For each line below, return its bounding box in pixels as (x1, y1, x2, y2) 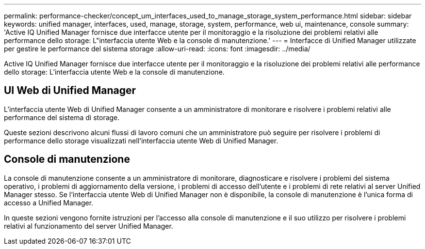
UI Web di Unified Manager (4, 84, 136, 97)
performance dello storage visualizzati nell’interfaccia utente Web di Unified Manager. (4, 136, 278, 145)
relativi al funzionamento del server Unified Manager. (4, 221, 173, 230)
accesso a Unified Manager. (4, 198, 94, 207)
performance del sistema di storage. (4, 113, 120, 122)
